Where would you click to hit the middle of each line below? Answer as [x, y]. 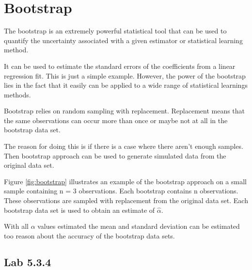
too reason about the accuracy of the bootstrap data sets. [89, 235]
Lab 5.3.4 [28, 262]
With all [16, 226]
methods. [17, 94]
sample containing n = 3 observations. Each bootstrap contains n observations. [121, 191]
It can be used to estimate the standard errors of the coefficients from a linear [120, 66]
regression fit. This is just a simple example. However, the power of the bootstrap [125, 75]
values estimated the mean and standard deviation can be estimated [139, 226]
